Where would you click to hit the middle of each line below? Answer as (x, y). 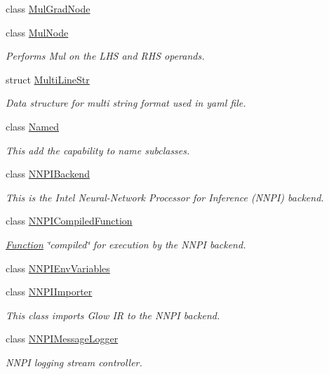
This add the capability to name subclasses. (98, 150)
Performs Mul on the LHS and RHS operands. (105, 56)
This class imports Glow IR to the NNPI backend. (113, 315)
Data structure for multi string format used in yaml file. (126, 103)
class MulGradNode (48, 8)
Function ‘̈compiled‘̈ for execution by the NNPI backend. (126, 244)
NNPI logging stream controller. (74, 362)
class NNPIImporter (49, 292)
